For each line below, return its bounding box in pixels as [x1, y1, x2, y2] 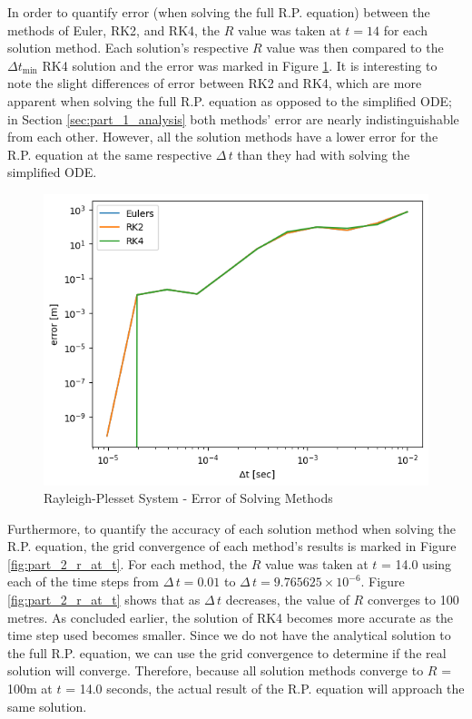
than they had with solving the [237, 144, 410, 163]
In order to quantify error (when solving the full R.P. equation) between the [7, 3, 430, 21]
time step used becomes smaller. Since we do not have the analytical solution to [7, 625, 451, 645]
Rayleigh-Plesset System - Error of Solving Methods [44, 488, 333, 507]
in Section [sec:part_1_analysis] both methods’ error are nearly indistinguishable [7, 109, 459, 128]
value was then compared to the [266, 38, 444, 57]
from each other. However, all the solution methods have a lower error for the [7, 127, 438, 146]
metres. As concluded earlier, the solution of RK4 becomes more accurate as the [7, 607, 454, 626]
